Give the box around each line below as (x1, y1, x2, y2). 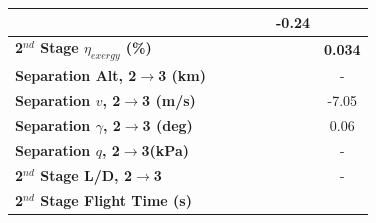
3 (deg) (142, 115, 193, 136)
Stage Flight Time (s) (40, 189, 192, 210)
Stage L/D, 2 (40, 164, 132, 185)
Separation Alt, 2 (15, 65, 137, 86)
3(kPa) (141, 139, 189, 160)
